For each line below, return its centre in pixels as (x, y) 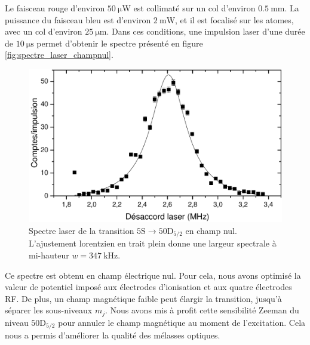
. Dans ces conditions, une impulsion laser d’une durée (206, 31)
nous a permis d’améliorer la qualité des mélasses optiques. (113, 335)
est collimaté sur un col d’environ (194, 8)
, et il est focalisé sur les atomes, (234, 19)
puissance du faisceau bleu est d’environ (78, 19)
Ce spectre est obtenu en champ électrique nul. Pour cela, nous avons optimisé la (153, 275)
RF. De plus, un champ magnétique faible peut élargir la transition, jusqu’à (143, 298)
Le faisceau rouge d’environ (55, 8)
